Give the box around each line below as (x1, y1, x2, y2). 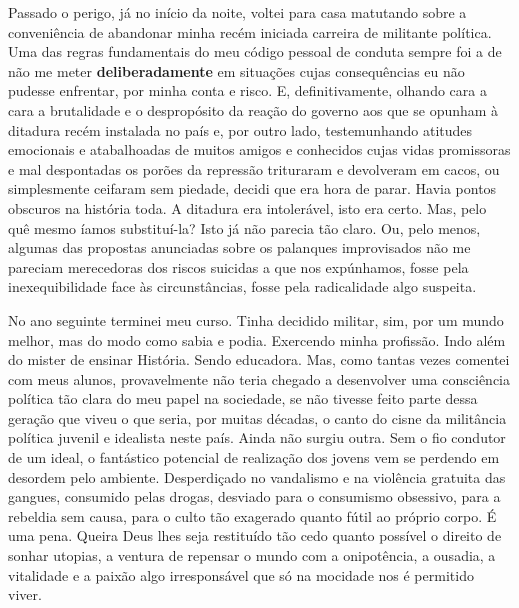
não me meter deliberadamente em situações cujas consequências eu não (8, 60, 465, 81)
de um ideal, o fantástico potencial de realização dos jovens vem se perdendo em (8, 447, 500, 468)
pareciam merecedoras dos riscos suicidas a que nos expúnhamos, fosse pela (8, 256, 469, 277)
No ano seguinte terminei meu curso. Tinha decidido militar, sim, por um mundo (8, 309, 504, 330)
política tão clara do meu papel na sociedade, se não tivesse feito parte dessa (8, 388, 478, 409)
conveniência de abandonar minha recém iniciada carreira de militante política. (8, 21, 492, 42)
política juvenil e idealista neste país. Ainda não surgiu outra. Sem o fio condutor (8, 427, 506, 448)
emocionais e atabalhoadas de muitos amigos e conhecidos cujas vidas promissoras (8, 139, 511, 160)
